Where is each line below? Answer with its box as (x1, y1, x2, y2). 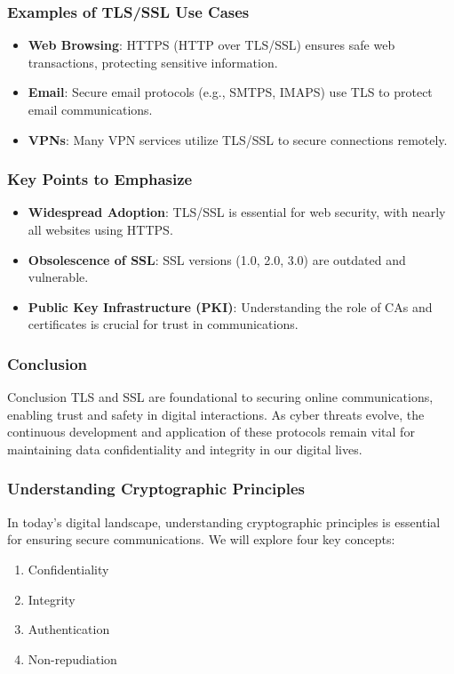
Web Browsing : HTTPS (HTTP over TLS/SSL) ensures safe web (28, 36, 395, 54)
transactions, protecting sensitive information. (28, 52, 278, 71)
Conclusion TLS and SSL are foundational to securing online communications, (7, 388, 434, 406)
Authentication (28, 620, 110, 638)
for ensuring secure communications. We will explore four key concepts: (7, 530, 395, 549)
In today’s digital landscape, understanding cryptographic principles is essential (7, 512, 441, 531)
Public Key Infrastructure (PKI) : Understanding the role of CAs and (28, 297, 433, 316)
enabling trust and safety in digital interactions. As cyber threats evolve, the (7, 405, 425, 423)
